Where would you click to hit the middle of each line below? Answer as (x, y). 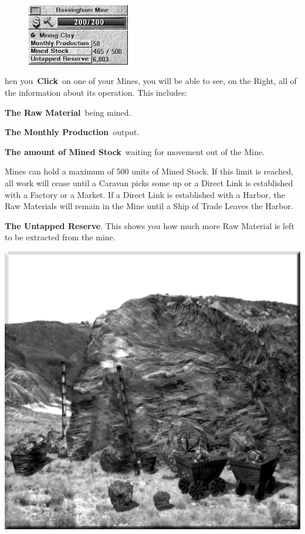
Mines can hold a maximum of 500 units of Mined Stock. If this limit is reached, (149, 171)
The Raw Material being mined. (68, 112)
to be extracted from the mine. (60, 237)
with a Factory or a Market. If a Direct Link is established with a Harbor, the (145, 194)
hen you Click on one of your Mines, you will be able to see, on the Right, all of (151, 81)
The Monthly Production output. (72, 132)
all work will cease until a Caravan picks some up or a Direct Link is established (149, 182)
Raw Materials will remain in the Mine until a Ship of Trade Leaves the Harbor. (149, 206)
